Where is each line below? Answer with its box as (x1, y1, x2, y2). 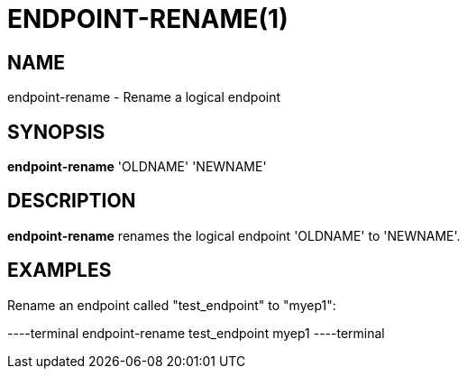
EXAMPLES (7, 259, 112, 282)
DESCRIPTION (7, 189, 136, 213)
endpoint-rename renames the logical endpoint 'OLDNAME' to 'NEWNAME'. (7, 227, 461, 243)
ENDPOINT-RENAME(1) (7, 4, 288, 34)
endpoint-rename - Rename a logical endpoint (7, 89, 281, 105)
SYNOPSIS (7, 120, 105, 143)
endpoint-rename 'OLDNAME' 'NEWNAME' (7, 159, 267, 175)
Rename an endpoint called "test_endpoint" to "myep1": (7, 297, 336, 313)
